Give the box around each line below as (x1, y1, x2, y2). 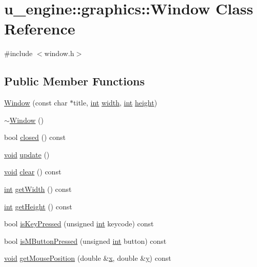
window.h (44, 48, 74, 59)
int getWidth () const (4, 184, 72, 194)
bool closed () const (4, 132, 66, 143)
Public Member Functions (4, 73, 145, 89)
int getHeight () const (4, 201, 72, 211)
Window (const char (4, 97, 68, 108)
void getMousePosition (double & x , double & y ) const (4, 253, 171, 263)
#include (4, 48, 33, 59)
